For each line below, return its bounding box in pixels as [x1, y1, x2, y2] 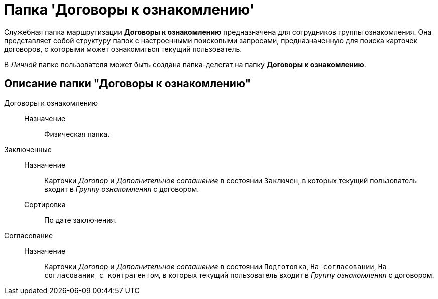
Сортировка [24, 200, 66, 209]
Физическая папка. [44, 129, 110, 138]
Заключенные [4, 145, 52, 154]
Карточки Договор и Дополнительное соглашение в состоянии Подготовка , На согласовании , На [44, 262, 387, 271]
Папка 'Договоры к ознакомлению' [4, 1, 255, 18]
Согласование [4, 231, 53, 240]
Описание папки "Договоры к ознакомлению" [4, 77, 251, 90]
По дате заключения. [44, 215, 117, 224]
